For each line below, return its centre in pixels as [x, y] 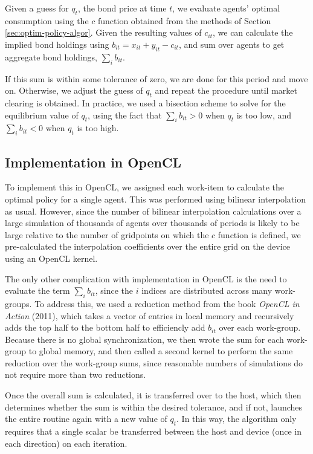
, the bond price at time [122, 8]
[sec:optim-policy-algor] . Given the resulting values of [103, 32]
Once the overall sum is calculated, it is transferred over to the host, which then [153, 395]
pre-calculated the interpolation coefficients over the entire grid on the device [147, 246]
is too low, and [264, 115]
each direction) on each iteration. [66, 443]
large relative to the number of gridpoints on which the [107, 234]
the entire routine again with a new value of [86, 419]
